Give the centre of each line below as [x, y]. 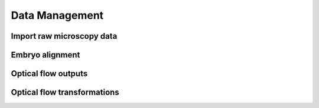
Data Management [57, 15]
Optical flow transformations [65, 92]
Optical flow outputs [49, 74]
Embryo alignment [45, 55]
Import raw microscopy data [64, 36]
